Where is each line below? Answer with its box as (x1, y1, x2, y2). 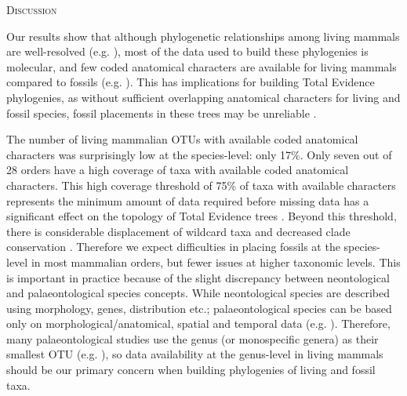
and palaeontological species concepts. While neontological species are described (6, 285, 390, 301)
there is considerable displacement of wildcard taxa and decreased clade (6, 223, 351, 239)
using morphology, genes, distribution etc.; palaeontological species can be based (6, 300, 392, 316)
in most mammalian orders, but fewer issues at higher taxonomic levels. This (31, 253, 401, 270)
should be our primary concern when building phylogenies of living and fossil (6, 361, 376, 378)
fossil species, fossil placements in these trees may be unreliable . (6, 104, 317, 121)
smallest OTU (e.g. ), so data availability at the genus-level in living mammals (6, 346, 383, 362)
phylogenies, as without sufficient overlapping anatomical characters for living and (6, 89, 401, 105)
